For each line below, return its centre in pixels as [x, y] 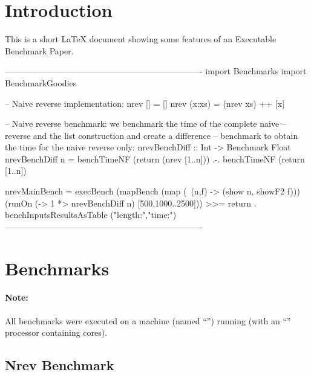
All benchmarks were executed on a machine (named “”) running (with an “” [148, 320]
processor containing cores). [56, 332]
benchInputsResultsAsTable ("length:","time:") [91, 215]
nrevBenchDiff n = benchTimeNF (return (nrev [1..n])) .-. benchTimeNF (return [155, 159]
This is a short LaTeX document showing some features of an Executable [141, 39]
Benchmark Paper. [39, 50]
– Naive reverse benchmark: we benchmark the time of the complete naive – [146, 123]
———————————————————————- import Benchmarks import [156, 71]
